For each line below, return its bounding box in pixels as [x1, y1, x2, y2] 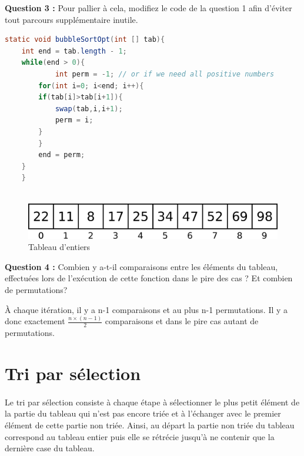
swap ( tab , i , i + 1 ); [55, 104, 123, 113]
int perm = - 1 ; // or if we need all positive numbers [55, 69, 275, 78]
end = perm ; [38, 151, 85, 159]
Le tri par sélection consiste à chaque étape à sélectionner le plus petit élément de [5, 395, 300, 408]
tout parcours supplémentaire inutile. [5, 13, 138, 25]
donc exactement [5, 315, 65, 327]
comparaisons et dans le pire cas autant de [105, 315, 259, 327]
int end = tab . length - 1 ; [21, 46, 127, 55]
